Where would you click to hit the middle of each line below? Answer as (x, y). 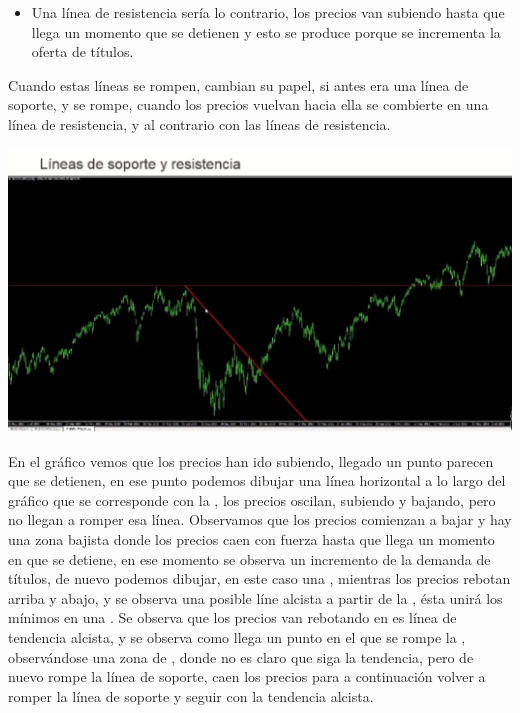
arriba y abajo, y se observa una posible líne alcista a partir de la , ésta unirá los (255, 597)
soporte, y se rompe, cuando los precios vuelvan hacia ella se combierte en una (248, 104)
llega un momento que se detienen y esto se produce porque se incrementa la (266, 31)
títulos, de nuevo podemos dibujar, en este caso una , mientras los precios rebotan (259, 578)
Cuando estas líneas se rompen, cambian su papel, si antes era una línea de (238, 84)
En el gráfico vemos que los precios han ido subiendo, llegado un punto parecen (251, 460)
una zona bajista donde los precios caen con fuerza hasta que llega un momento (251, 538)
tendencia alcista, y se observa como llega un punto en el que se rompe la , (237, 636)
